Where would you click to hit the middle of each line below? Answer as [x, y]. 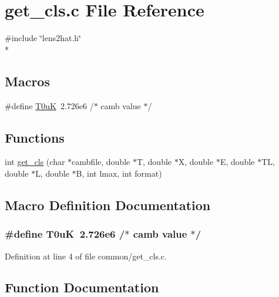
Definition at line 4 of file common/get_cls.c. [86, 256]
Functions [35, 137]
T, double [154, 162]
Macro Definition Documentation [108, 205]
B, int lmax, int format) [119, 173]
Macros [27, 81]
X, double [196, 162]
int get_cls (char [35, 162]
